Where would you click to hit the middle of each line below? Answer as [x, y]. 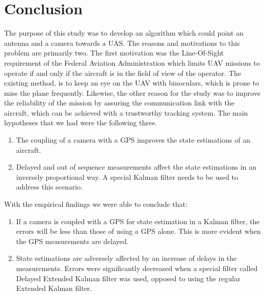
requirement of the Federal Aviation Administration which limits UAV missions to [132, 62]
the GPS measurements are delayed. [72, 241]
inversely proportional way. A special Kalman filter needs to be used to [127, 177]
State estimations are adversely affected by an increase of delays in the [126, 258]
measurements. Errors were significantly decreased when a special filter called [137, 268]
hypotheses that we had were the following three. [81, 123]
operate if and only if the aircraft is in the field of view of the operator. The [123, 73]
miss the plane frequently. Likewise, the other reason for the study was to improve [132, 92]
